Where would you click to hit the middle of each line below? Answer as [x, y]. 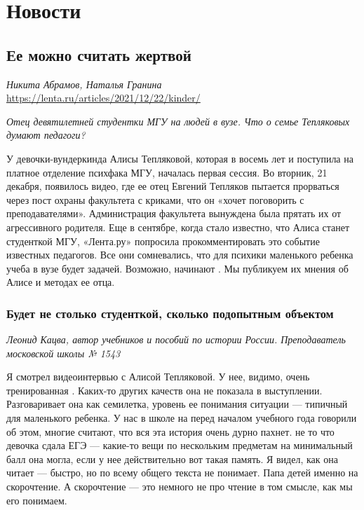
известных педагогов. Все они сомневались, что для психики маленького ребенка [180, 255]
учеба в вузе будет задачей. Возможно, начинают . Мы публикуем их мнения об [177, 268]
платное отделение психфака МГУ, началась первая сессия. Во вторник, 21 [167, 172]
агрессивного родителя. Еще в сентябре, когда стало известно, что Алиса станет [178, 227]
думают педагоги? [46, 135]
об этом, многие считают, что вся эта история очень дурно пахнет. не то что [170, 431]
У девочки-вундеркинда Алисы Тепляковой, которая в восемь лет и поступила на [180, 158]
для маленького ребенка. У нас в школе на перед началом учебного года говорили [182, 418]
